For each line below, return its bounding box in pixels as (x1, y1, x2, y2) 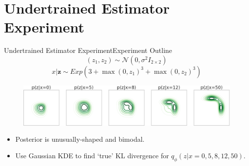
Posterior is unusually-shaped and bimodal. (15, 134, 145, 144)
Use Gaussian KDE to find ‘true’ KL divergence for (15, 150, 169, 160)
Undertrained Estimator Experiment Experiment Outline (4, 45, 172, 55)
